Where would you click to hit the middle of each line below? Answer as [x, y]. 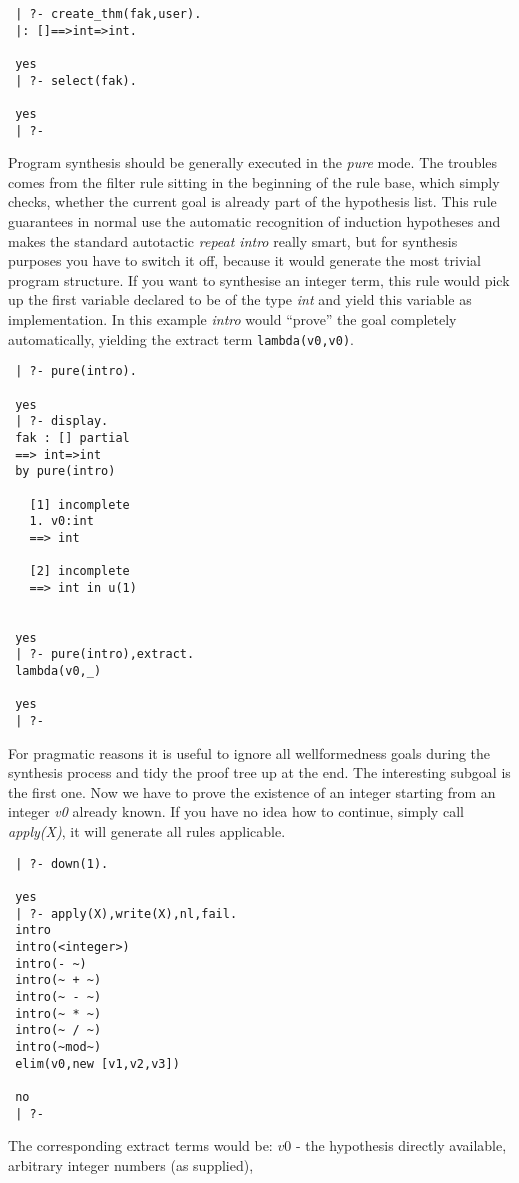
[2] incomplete [79, 571]
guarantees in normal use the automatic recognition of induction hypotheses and [254, 221]
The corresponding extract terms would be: [140, 1145]
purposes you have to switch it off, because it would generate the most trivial [244, 260]
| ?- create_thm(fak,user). [108, 14]
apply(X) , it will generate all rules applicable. [147, 831]
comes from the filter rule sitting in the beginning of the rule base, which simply [254, 181]
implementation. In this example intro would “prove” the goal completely [232, 319]
